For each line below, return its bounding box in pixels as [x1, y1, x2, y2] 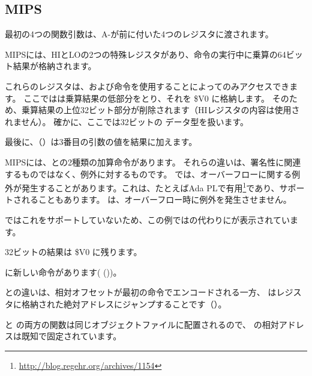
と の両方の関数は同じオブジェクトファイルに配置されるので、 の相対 [5, 318, 279, 330]
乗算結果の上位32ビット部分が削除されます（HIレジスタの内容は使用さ [21, 103, 300, 116]
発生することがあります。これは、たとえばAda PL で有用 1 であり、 [21, 180, 280, 194]
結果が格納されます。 [13, 60, 97, 72]
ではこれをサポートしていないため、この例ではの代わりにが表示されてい [5, 213, 290, 226]
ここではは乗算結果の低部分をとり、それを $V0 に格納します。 [23, 91, 270, 104]
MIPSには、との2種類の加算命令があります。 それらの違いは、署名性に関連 [5, 155, 301, 168]
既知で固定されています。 [21, 330, 122, 342]
